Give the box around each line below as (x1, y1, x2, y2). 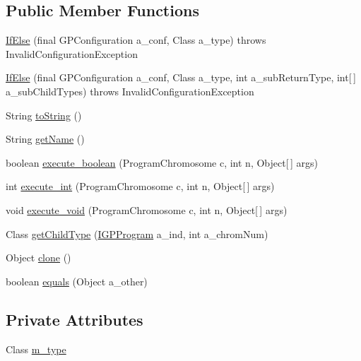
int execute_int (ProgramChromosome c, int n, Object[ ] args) (6, 179, 275, 194)
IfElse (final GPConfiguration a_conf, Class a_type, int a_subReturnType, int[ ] (6, 70, 356, 85)
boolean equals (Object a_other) (6, 273, 148, 288)
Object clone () (6, 250, 71, 265)
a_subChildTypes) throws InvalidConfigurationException (6, 83, 254, 98)
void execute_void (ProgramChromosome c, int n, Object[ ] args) (6, 202, 288, 217)
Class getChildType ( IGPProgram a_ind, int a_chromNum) (6, 226, 268, 241)
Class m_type (6, 341, 66, 356)
